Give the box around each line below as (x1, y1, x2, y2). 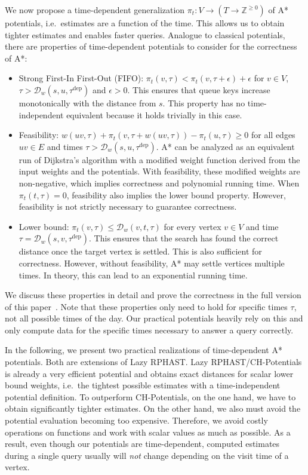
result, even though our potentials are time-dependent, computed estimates (5, 437, 280, 450)
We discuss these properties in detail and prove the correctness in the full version (5, 289, 301, 301)
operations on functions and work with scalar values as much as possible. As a (5, 425, 291, 438)
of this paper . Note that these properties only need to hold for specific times (5, 300, 288, 312)
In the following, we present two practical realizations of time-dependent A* (5, 344, 282, 356)
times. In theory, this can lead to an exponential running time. (19, 268, 248, 281)
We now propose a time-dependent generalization (5, 4, 185, 16)
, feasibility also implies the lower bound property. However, (66, 188, 286, 201)
